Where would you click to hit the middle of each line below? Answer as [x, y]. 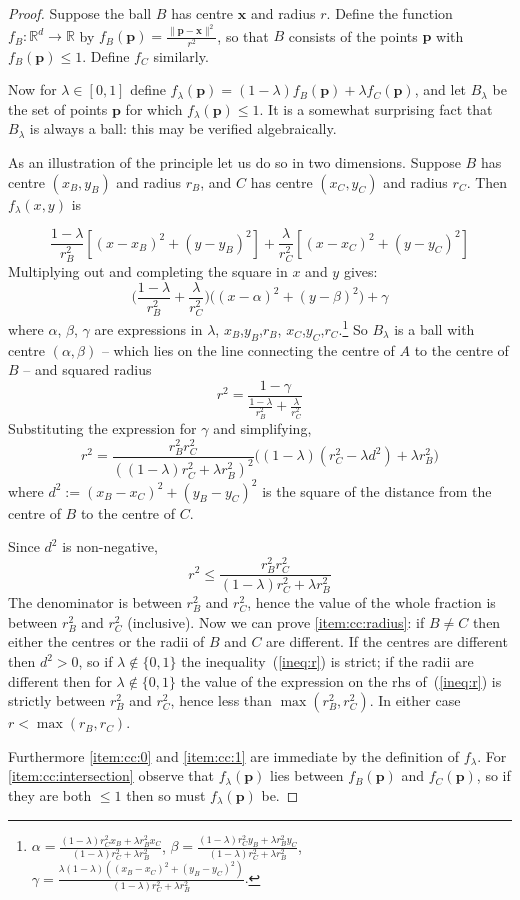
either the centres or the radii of [106, 641]
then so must [166, 794]
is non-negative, [110, 546]
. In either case [415, 700]
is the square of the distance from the [377, 490]
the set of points [58, 108]
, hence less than [221, 700]
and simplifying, [262, 427]
